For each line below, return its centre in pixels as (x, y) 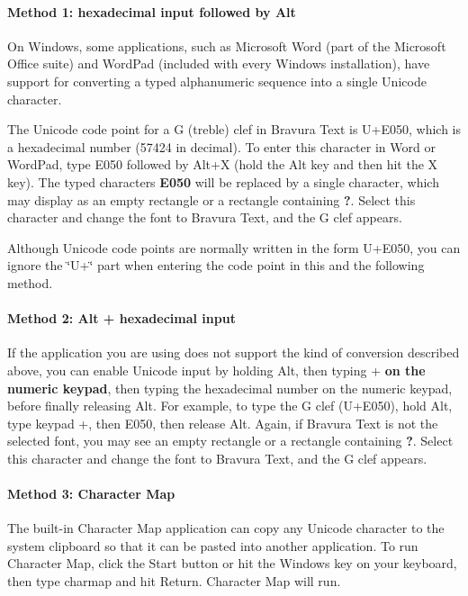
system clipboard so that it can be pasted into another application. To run (213, 545)
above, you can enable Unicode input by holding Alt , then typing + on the (216, 370)
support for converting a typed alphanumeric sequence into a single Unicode (217, 81)
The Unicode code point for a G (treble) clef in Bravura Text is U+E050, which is (234, 129)
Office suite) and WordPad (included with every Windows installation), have (219, 63)
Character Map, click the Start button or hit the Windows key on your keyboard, (232, 563)
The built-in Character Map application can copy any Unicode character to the (226, 528)
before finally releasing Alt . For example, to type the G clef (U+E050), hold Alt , (230, 406)
